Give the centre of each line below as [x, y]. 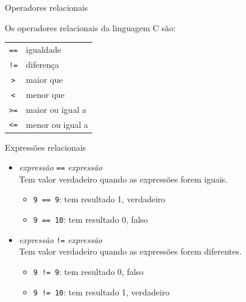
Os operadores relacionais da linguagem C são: [90, 27]
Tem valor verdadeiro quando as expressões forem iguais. [123, 179]
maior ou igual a [56, 109]
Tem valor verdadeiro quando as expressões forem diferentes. [130, 251]
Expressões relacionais [46, 147]
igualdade [43, 49]
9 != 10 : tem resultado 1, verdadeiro [101, 291]
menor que [45, 94]
